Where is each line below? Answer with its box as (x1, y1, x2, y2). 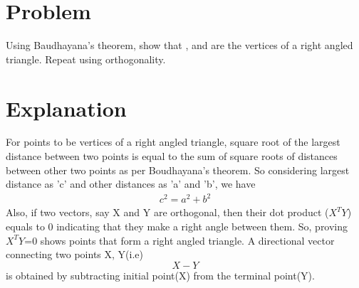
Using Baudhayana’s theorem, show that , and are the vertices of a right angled (6, 38, 353, 53)
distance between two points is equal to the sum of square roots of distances (6, 149, 338, 164)
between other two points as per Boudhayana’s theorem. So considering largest (6, 162, 350, 177)
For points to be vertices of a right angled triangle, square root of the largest (6, 134, 340, 149)
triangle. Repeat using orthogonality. (6, 51, 166, 66)
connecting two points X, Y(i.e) (6, 247, 143, 262)
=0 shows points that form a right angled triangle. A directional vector (24, 233, 335, 247)
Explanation (6, 93, 127, 122)
